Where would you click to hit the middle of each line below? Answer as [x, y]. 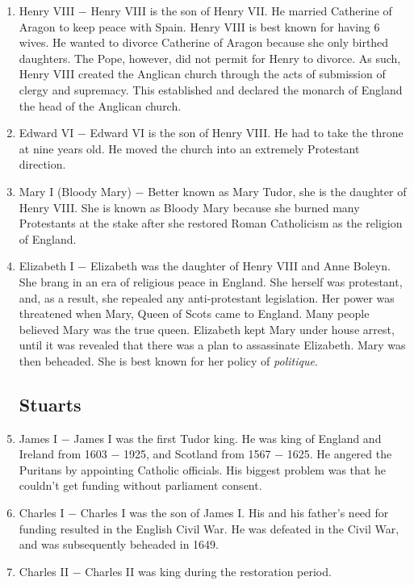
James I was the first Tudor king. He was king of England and [228, 438]
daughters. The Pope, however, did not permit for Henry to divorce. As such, [210, 58]
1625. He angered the [339, 454]
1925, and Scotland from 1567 [197, 454]
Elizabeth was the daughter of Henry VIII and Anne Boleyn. [240, 266]
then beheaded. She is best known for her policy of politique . [168, 360]
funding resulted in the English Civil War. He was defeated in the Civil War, [209, 528]
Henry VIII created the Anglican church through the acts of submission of [202, 74]
